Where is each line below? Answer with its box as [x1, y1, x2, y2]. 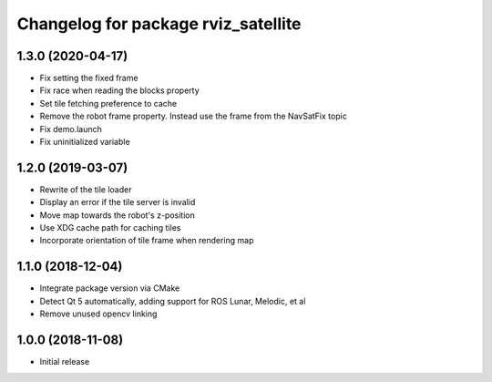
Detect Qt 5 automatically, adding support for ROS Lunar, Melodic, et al [39, 295, 306, 306]
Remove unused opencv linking [39, 308, 158, 319]
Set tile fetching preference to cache [39, 98, 178, 108]
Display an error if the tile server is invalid [39, 197, 196, 208]
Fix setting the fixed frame [39, 73, 138, 84]
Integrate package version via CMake [39, 283, 180, 294]
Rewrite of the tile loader [39, 183, 132, 195]
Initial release [39, 356, 90, 367]
